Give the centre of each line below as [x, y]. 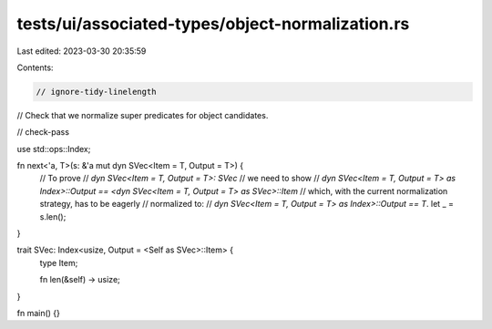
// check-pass [43, 132]
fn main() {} [39, 313]
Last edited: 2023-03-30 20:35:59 [82, 51]
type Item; [59, 262]
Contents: [35, 67]
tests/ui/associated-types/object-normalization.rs [213, 24]
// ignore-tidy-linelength [96, 92]
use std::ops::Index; [54, 149]
